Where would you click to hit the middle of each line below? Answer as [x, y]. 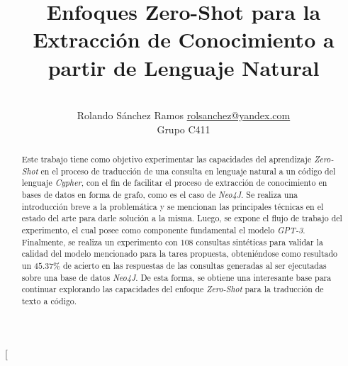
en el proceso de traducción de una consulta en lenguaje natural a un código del [188, 171]
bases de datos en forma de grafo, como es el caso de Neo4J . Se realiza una [159, 195]
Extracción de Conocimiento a [184, 39]
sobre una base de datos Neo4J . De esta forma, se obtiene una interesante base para [176, 277]
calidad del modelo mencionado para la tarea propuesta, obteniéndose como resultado [180, 254]
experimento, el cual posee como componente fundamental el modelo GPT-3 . [163, 230]
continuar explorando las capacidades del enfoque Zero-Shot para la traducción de [173, 289]
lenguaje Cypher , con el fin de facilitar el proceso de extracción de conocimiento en [174, 183]
